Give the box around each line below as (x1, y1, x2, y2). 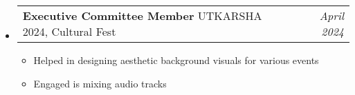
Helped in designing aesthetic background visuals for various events (33, 53, 319, 67)
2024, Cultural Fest (22, 23, 116, 39)
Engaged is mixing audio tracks (33, 76, 167, 90)
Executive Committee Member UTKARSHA (22, 8, 262, 23)
